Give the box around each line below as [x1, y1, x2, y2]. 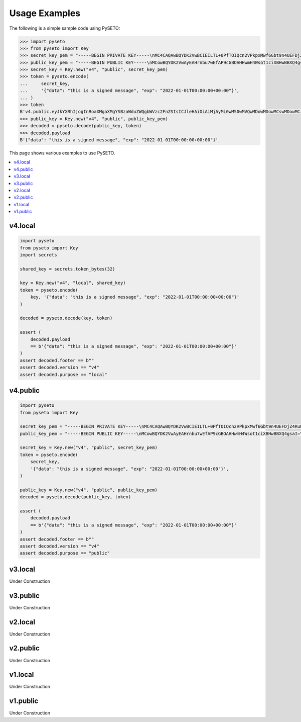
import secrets [20, 252, 57, 257]
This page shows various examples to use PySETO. [9, 150, 115, 156]
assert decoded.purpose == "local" [20, 372, 107, 377]
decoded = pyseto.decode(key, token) [20, 315, 113, 321]
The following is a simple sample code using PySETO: [9, 25, 120, 31]
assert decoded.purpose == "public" [20, 551, 110, 556]
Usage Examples [9, 8, 81, 19]
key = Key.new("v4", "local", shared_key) [20, 280, 126, 286]
